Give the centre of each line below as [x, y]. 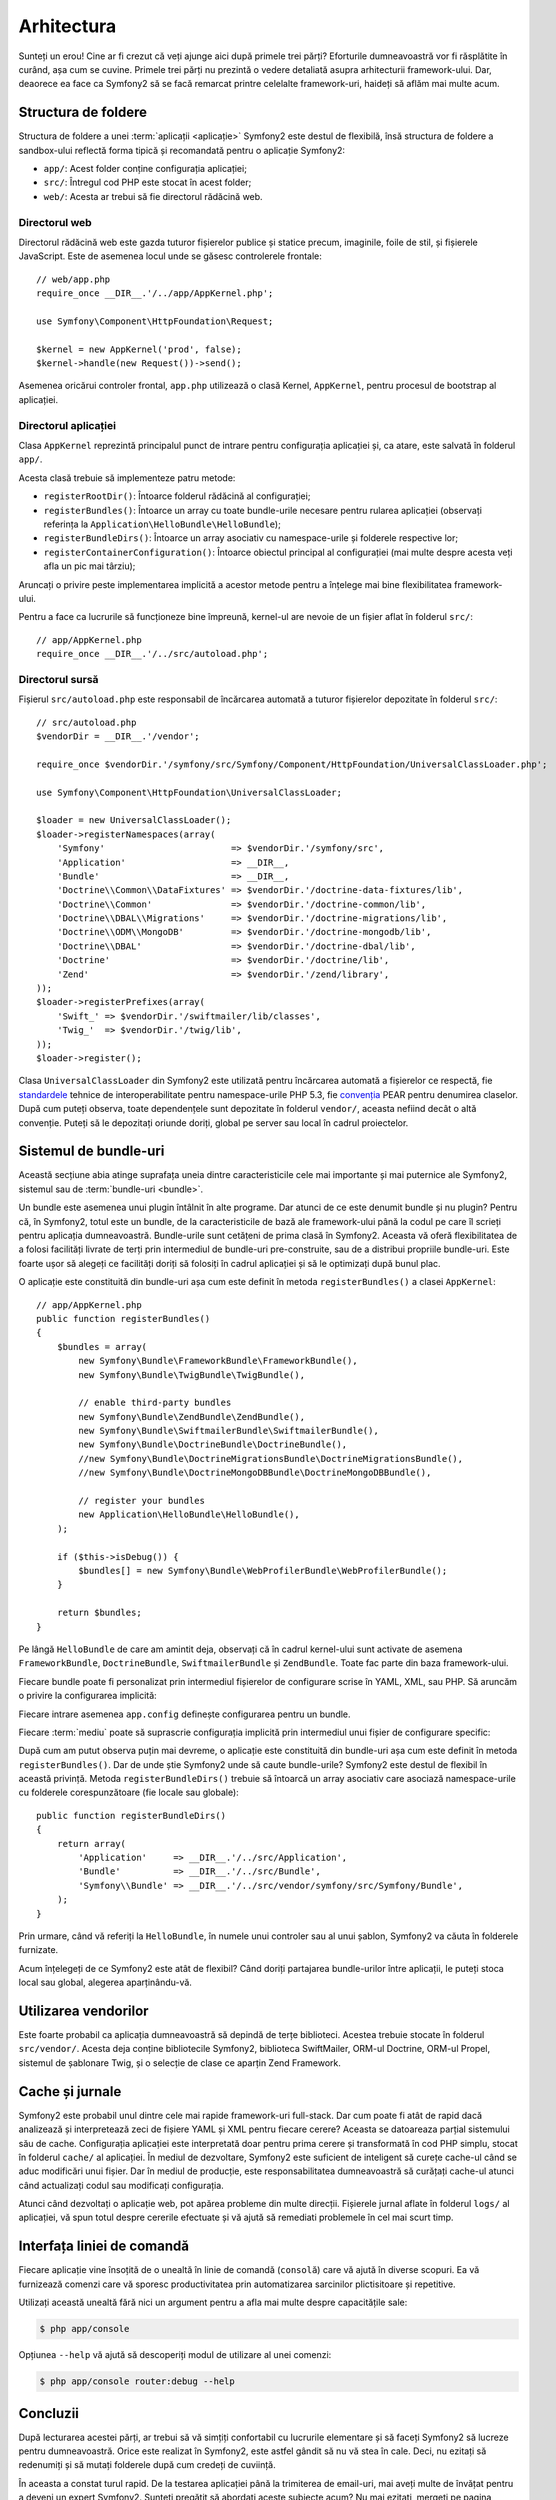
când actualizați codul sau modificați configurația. [121, 2185]
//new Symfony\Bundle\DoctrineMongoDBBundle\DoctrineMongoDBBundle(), [255, 1473]
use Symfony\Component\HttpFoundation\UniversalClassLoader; [189, 792]
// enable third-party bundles [155, 1403]
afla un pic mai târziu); [89, 566]
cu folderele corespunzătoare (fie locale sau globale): [128, 1792]
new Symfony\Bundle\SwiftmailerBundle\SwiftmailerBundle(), [228, 1431]
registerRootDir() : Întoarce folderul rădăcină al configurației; [177, 496]
